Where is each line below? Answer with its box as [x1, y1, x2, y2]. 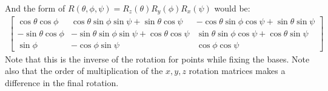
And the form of [5, 2, 65, 14]
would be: [214, 2, 250, 14]
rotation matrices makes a [189, 64, 286, 77]
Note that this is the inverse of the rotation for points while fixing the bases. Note [5, 52, 310, 65]
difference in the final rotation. [5, 76, 119, 89]
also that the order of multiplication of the [5, 64, 163, 77]
